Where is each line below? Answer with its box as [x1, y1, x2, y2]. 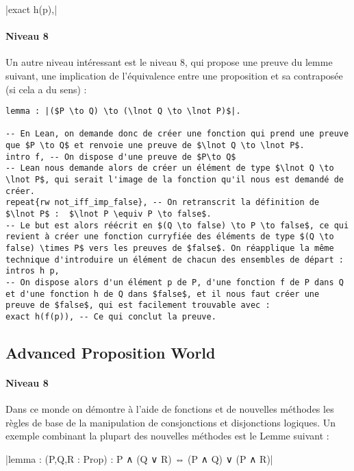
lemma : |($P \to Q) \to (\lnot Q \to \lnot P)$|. [5, 106, 241, 117]
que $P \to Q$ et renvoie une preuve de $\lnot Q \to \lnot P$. [5, 141, 305, 151]
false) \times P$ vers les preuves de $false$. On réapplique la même [5, 243, 334, 254]
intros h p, [5, 266, 60, 276]
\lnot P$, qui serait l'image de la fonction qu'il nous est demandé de [5, 175, 344, 185]
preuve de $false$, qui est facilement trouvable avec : [5, 300, 270, 311]
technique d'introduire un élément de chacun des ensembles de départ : [5, 254, 344, 265]
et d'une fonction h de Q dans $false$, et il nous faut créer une [5, 289, 320, 299]
